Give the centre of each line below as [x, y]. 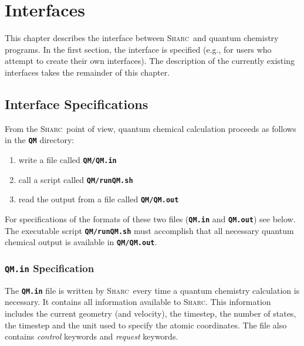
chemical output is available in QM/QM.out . [81, 242]
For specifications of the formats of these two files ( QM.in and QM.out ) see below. [150, 218]
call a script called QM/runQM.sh [76, 179]
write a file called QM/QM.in [67, 159]
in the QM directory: [40, 140]
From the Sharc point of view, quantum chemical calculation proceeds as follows [151, 128]
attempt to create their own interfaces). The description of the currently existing [150, 61]
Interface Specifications [77, 104]
